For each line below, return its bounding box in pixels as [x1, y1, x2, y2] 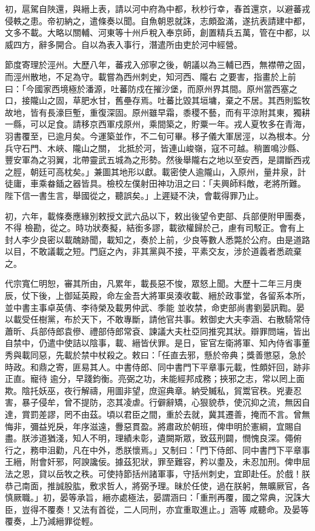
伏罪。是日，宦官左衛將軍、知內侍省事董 [148, 336, 310, 349]
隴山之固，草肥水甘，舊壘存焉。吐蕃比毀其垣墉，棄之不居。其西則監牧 [30, 94, 310, 107]
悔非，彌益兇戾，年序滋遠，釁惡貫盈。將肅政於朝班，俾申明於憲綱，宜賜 [5, 419, 293, 432]
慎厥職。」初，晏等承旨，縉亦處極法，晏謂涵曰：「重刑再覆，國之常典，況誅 [5, 491, 302, 504]
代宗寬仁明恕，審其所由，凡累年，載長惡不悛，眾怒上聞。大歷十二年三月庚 [5, 277, 302, 290]
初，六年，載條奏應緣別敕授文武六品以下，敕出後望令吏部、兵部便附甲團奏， [5, 209, 310, 222]
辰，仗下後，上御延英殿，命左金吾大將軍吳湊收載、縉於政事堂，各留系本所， [5, 289, 310, 302]
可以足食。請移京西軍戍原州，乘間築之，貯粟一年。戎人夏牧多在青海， [30, 118, 310, 130]
